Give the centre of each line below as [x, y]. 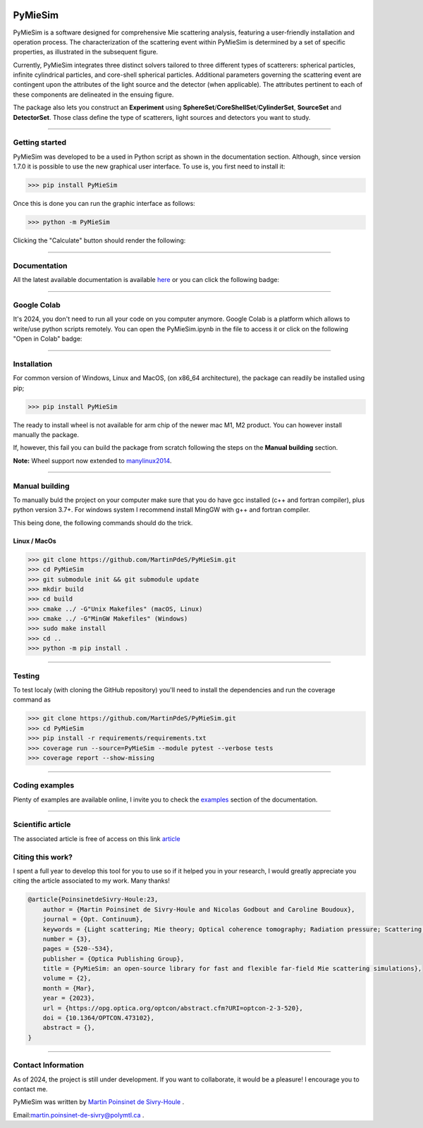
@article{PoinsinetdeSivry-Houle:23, [93, 900]
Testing [26, 675]
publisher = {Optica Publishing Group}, [114, 958]
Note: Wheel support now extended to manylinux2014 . [92, 460]
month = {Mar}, [69, 988]
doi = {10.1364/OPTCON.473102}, [99, 1018]
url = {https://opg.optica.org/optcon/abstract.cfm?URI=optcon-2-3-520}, [173, 1008]
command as [32, 700]
